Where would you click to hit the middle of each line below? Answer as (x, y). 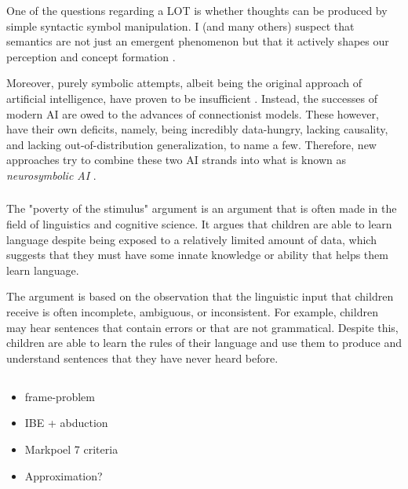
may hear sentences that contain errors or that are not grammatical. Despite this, (202, 327)
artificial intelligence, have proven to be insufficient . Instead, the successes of (192, 98)
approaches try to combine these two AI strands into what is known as (176, 160)
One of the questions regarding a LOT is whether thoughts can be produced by (197, 10)
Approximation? (64, 475)
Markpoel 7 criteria (71, 449)
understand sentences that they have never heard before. (142, 358)
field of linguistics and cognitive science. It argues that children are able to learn (199, 224)
